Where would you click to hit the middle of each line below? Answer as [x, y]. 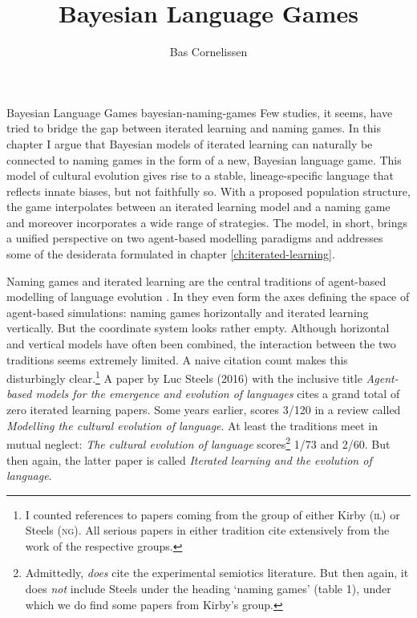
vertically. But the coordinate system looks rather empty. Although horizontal [198, 328]
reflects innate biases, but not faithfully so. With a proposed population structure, [208, 191]
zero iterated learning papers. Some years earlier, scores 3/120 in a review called [204, 410]
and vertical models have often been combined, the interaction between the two [201, 344]
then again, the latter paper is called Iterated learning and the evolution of [189, 459]
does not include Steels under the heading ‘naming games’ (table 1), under [208, 589]
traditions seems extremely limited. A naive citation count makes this [177, 359]
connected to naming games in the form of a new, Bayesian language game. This [204, 159]
